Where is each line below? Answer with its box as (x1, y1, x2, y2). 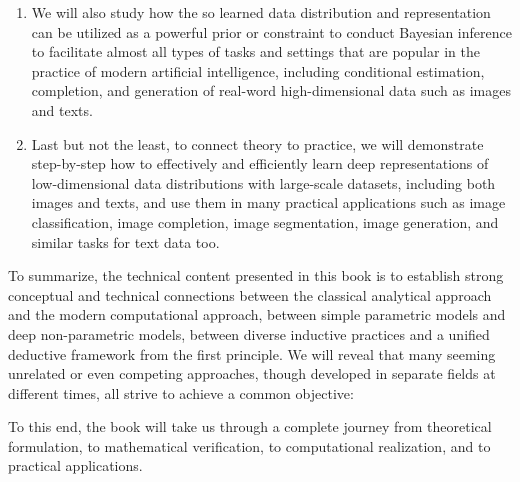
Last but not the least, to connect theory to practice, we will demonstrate (31, 133, 484, 154)
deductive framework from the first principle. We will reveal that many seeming (8, 343, 496, 364)
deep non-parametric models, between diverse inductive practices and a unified (8, 323, 490, 344)
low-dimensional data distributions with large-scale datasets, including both (31, 172, 496, 193)
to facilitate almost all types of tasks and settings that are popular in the (31, 41, 480, 62)
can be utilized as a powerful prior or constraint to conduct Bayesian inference (31, 21, 512, 42)
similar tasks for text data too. (31, 231, 220, 252)
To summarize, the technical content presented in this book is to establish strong (8, 265, 504, 286)
